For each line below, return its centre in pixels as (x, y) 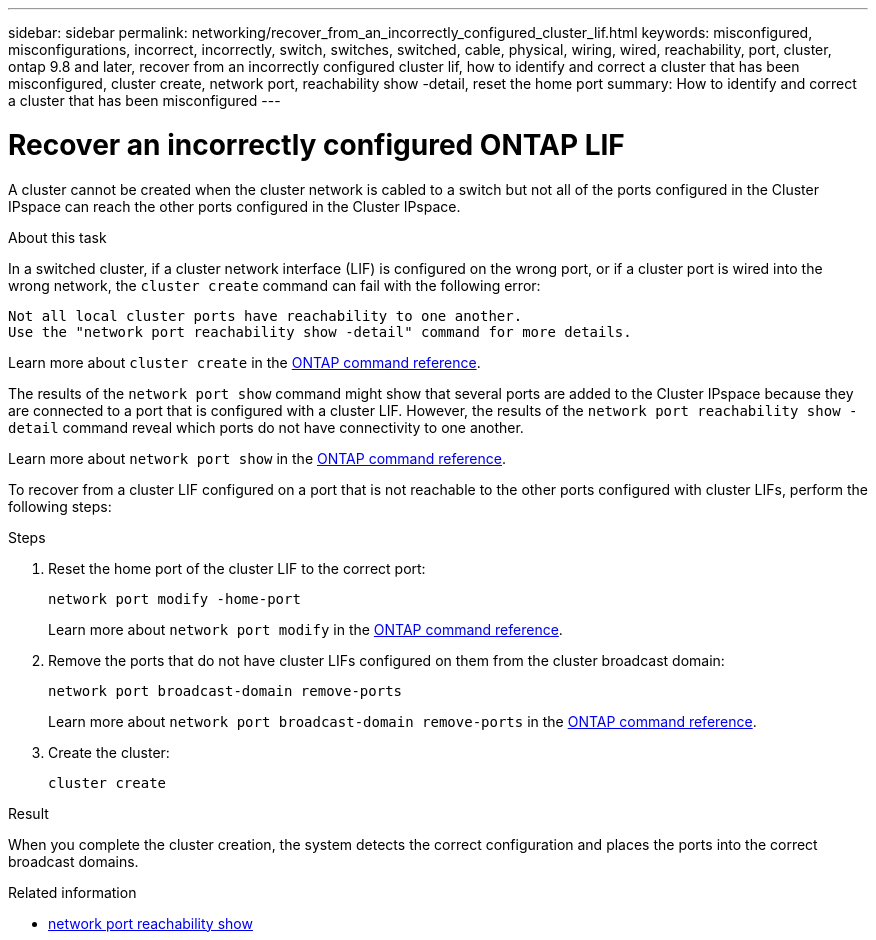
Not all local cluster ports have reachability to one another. (265, 315)
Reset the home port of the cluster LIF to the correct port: (237, 568)
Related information (72, 892)
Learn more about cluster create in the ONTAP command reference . (244, 362)
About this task (57, 237)
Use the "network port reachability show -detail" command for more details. (320, 331)
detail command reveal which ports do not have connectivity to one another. (266, 427)
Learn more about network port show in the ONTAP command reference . (257, 458)
